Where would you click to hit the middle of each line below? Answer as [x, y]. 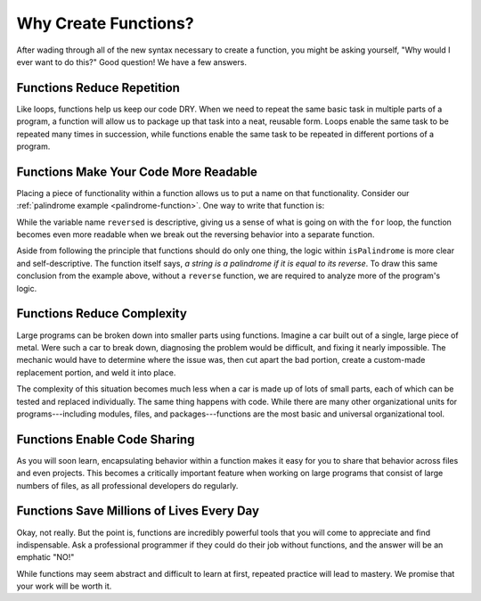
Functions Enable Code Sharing [106, 439]
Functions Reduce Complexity [102, 313]
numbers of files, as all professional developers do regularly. [127, 485]
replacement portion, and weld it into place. [96, 372]
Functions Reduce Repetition [98, 88]
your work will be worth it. [64, 586]
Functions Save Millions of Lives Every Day [138, 511]
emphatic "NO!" [45, 557]
